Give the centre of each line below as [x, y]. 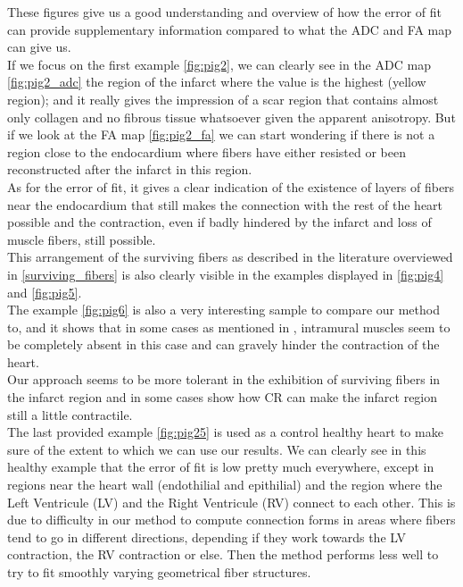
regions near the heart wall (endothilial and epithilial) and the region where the [225, 485]
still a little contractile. [70, 414]
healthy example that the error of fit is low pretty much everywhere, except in [221, 467]
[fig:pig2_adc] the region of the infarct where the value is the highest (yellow [217, 82]
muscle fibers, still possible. [82, 239]
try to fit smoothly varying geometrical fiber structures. [159, 572]
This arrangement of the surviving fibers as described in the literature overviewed [230, 257]
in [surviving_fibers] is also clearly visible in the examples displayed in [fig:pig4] [226, 274]
